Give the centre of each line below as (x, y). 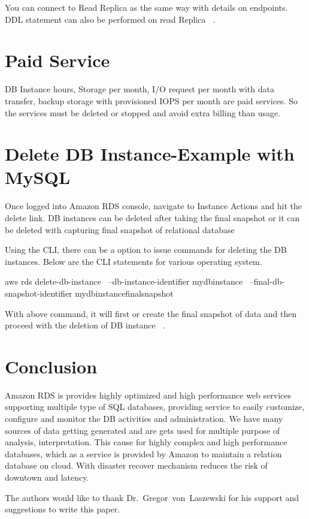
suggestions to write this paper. (63, 509)
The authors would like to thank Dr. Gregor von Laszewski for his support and (152, 497)
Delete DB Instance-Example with (150, 154)
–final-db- (267, 281)
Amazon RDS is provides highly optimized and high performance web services (148, 395)
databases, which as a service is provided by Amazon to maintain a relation (143, 453)
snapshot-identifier (39, 293)
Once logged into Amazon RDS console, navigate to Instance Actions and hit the (154, 206)
